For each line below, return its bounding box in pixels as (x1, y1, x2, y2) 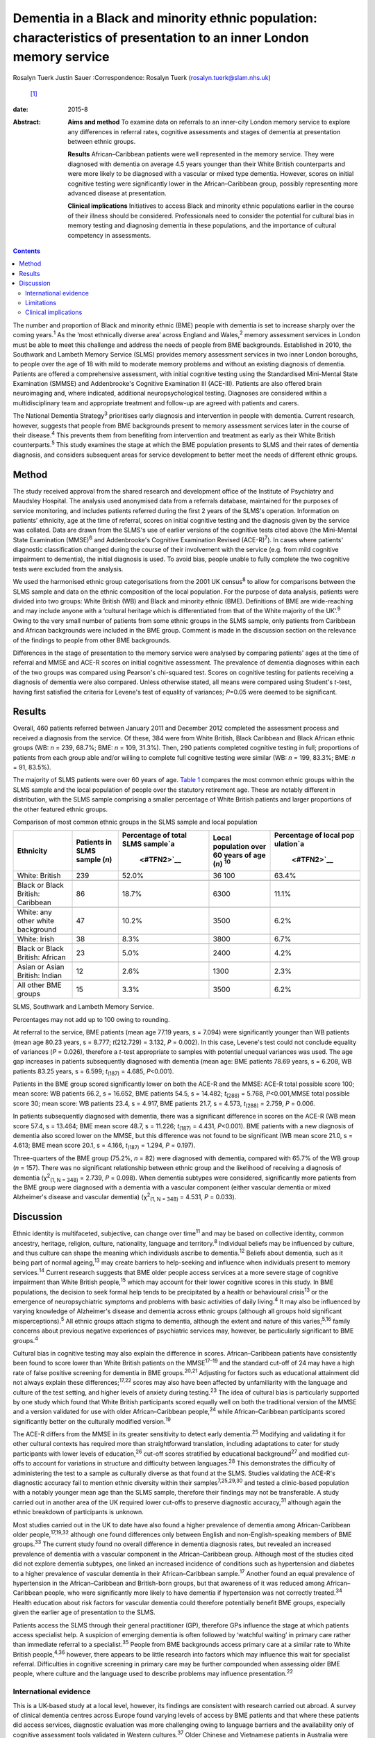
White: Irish (17, 934, 55, 944)
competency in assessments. (67, 231, 151, 239)
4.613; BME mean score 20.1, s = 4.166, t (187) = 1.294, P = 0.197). (12, 1141, 196, 1151)
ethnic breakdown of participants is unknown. (12, 1508, 144, 1516)
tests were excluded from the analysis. (12, 565, 124, 573)
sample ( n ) (76, 855, 112, 865)
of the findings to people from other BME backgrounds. (12, 636, 172, 644)
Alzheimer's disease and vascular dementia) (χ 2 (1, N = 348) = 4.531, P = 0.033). (12, 1192, 237, 1203)
